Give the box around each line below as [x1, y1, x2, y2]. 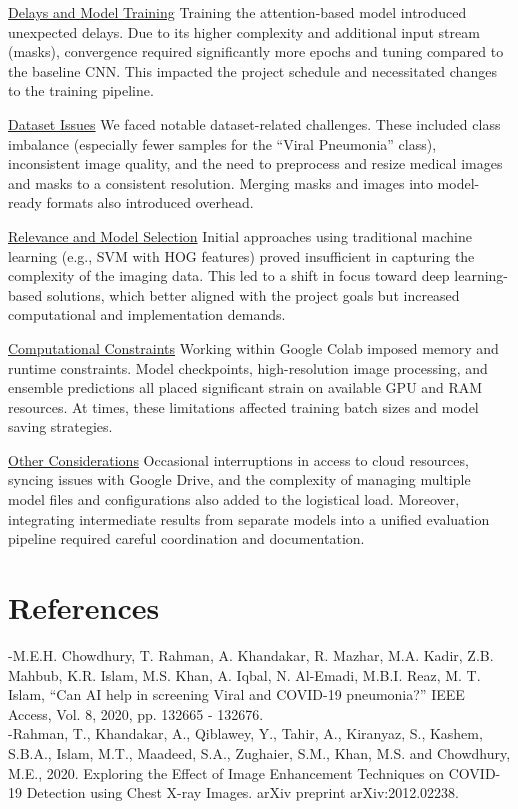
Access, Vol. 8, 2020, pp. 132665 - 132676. [8, 703, 264, 724]
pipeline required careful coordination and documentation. [8, 528, 365, 549]
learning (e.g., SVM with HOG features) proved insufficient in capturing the [8, 245, 475, 266]
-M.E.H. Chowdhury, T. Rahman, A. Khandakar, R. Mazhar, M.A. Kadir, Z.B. [8, 644, 494, 665]
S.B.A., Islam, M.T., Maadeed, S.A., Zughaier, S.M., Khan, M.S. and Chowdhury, [8, 742, 511, 763]
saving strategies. [8, 416, 113, 437]
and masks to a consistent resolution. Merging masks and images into [8, 172, 433, 193]
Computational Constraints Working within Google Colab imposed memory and [8, 337, 499, 358]
